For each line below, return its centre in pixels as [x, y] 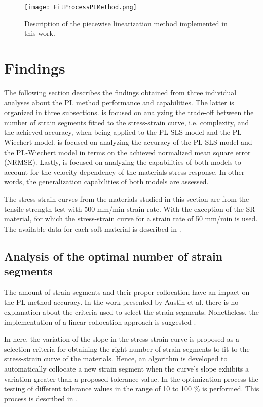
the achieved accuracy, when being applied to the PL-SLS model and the [117, 132]
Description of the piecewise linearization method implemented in [126, 23]
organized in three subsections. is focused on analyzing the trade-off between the [129, 112]
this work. [40, 33]
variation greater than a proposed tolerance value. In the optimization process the [131, 378]
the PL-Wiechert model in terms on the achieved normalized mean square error [127, 152]
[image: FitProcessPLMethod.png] [81, 7]
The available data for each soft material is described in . [93, 228]
